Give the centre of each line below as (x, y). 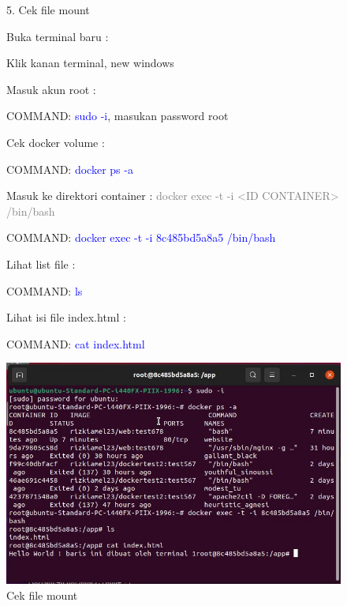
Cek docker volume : (56, 142)
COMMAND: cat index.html (76, 343)
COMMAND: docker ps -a (70, 169)
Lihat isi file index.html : (66, 317)
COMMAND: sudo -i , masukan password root (118, 116)
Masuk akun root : (51, 89)
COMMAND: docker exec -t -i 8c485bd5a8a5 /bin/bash (141, 237)
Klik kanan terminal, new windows (90, 63)
